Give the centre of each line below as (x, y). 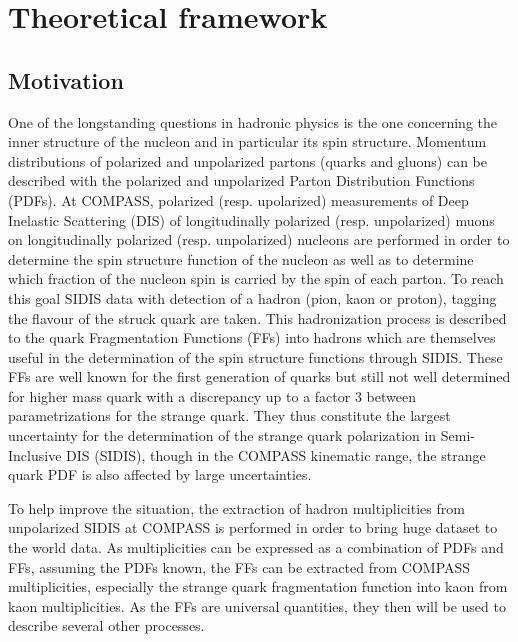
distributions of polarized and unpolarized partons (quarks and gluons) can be (248, 160)
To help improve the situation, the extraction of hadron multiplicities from (236, 507)
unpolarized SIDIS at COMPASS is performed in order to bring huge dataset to (253, 527)
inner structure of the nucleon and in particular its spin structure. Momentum (247, 141)
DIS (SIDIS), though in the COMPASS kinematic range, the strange (276, 454)
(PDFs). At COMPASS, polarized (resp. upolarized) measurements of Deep (238, 199)
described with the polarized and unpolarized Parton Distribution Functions (241, 180)
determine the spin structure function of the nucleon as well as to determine (241, 258)
